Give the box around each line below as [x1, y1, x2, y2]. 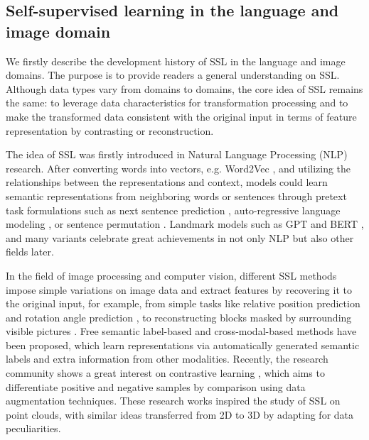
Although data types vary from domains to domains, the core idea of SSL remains [6, 81, 363, 96]
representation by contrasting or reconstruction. [6, 123, 214, 138]
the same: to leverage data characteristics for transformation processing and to [6, 95, 348, 110]
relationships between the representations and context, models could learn [6, 175, 328, 189]
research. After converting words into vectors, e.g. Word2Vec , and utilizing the [6, 160, 351, 175]
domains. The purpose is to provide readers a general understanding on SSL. [6, 67, 340, 82]
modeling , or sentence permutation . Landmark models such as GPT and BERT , [6, 216, 364, 231]
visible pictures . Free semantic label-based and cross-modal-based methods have [6, 324, 357, 339]
